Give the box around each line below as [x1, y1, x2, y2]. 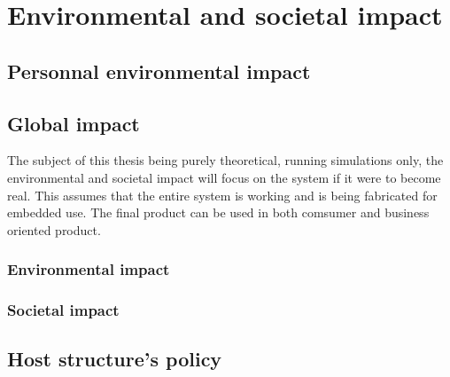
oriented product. [7, 220, 101, 239]
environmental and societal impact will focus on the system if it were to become [7, 168, 441, 186]
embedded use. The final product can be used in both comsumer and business [7, 203, 430, 222]
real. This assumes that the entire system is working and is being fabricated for [7, 185, 438, 204]
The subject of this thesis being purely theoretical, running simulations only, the [7, 151, 444, 169]
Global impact [7, 109, 140, 137]
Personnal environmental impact [7, 57, 311, 84]
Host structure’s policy [7, 345, 222, 373]
